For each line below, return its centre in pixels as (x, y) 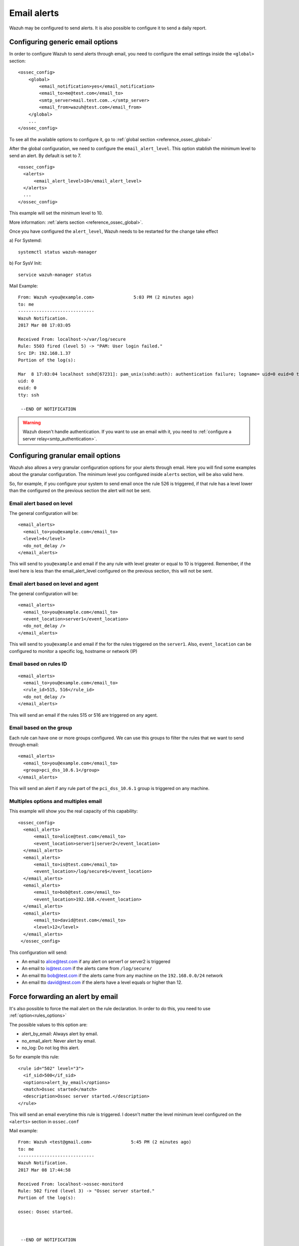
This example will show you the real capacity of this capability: (74, 811)
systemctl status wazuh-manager (58, 252)
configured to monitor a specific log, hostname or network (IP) (73, 651)
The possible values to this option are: (48, 1025)
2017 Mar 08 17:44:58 (44, 1170)
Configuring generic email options (64, 42)
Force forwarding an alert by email (64, 997)
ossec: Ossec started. (46, 1212)
